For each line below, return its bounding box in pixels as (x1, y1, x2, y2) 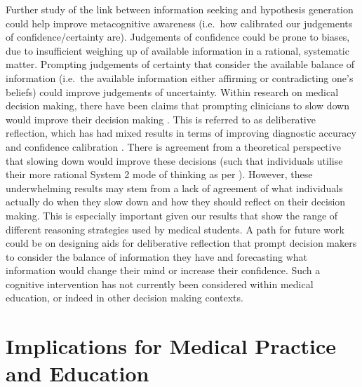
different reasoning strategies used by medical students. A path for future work (6, 222, 344, 236)
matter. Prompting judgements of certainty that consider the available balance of (6, 57, 355, 72)
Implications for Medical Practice (6, 332, 337, 360)
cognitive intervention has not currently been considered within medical (6, 276, 314, 291)
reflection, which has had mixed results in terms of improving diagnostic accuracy (6, 125, 356, 140)
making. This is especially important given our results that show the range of (6, 208, 338, 222)
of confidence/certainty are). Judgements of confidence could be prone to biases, (6, 29, 350, 44)
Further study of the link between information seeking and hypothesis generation (6, 2, 354, 16)
